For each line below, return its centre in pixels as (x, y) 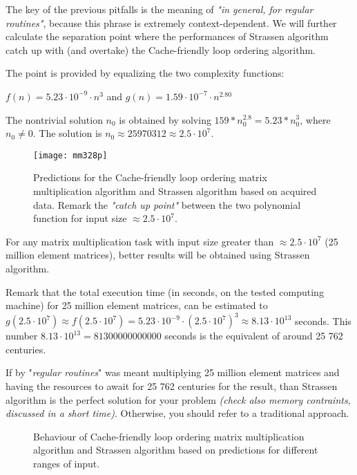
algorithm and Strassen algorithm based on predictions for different (176, 450)
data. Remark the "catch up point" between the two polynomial (167, 204)
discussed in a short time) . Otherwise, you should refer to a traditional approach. (177, 413)
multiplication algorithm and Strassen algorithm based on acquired (175, 191)
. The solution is (67, 133)
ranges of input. (67, 463)
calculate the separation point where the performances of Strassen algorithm (167, 36)
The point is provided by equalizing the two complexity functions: (145, 73)
